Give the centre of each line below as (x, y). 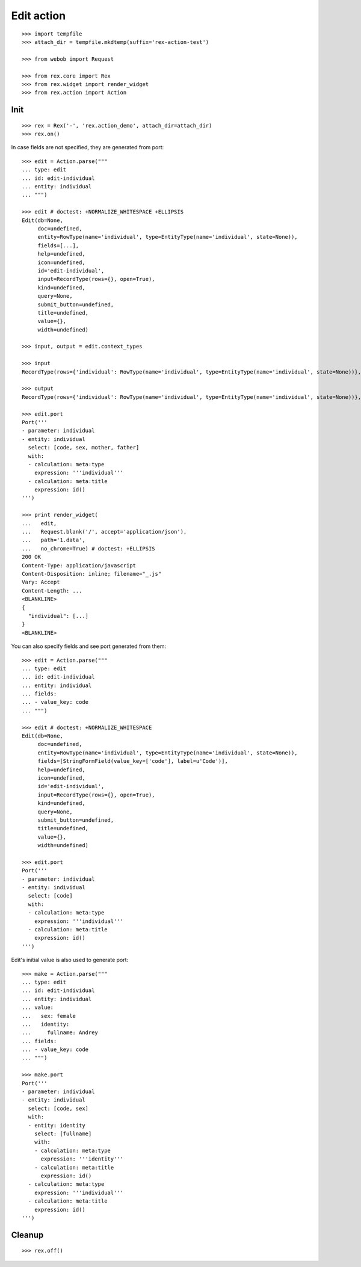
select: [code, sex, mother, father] (84, 448)
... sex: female (49, 1016)
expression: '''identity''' (82, 1159)
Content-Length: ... (52, 590)
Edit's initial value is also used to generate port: (70, 960)
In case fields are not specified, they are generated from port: (88, 147)
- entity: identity (57, 1125)
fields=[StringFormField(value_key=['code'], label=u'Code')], (133, 761)
